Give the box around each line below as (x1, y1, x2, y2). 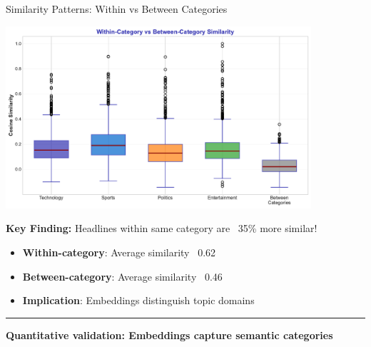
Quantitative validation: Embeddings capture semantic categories (6, 327, 333, 342)
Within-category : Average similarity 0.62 (22, 244, 216, 259)
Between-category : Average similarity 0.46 (22, 268, 223, 283)
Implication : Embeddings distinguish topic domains (22, 293, 255, 308)
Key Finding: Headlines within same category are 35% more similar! (6, 221, 317, 236)
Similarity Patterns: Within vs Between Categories (6, 1, 228, 16)
